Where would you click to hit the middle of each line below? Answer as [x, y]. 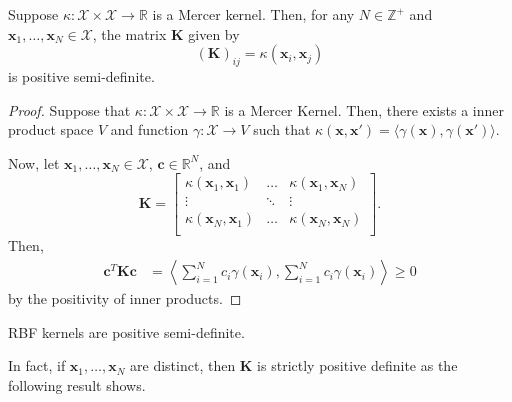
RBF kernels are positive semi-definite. [126, 331]
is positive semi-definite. [81, 75]
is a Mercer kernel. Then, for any [253, 14]
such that [282, 129]
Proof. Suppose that [69, 109]
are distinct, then [183, 365]
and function [149, 129]
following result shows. [77, 384]
